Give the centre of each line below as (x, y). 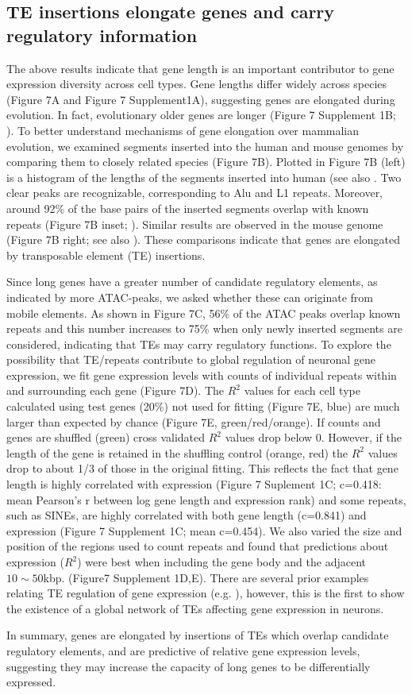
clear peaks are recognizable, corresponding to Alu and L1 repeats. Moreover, (195, 193)
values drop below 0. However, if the (313, 437)
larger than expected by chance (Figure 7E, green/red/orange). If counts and (194, 421)
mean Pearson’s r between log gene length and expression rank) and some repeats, (206, 499)
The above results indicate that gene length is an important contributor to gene (200, 68)
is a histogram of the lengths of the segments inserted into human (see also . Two (204, 177)
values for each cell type (302, 390)
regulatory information (102, 35)
